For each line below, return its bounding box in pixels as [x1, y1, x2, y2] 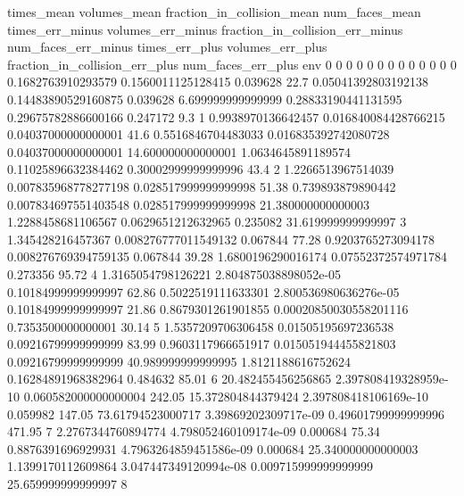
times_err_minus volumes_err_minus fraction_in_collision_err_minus [7, 20, 403, 38]
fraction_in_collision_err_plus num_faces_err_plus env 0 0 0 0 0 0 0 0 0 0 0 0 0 [7, 54, 457, 73]
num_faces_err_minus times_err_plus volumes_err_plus [7, 37, 327, 56]
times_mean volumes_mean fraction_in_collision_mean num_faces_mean [7, 3, 421, 21]
